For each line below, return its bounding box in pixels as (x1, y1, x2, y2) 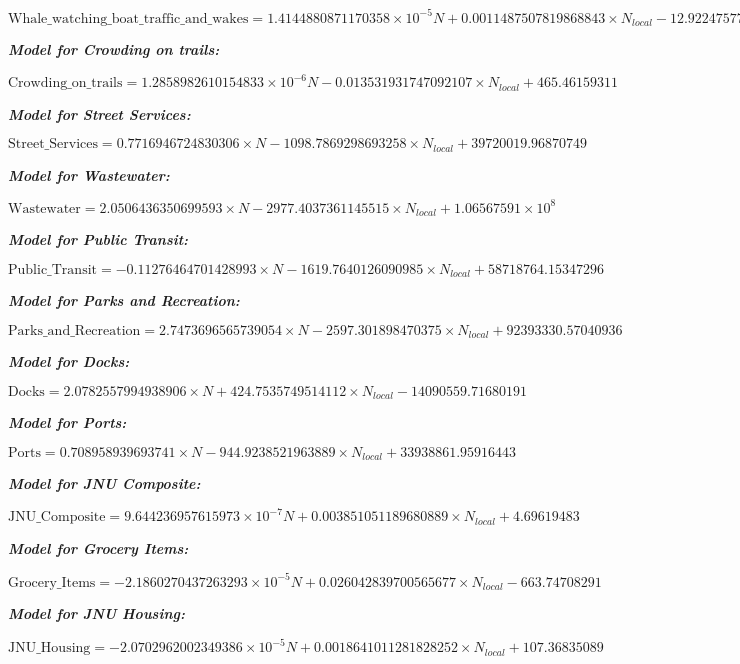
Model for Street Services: (8, 103, 191, 124)
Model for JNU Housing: (8, 603, 185, 624)
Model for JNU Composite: (8, 473, 201, 494)
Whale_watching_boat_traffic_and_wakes (8, 11, 249, 26)
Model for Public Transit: (8, 229, 189, 250)
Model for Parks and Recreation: (8, 290, 240, 311)
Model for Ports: (8, 412, 127, 433)
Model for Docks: (8, 351, 130, 372)
